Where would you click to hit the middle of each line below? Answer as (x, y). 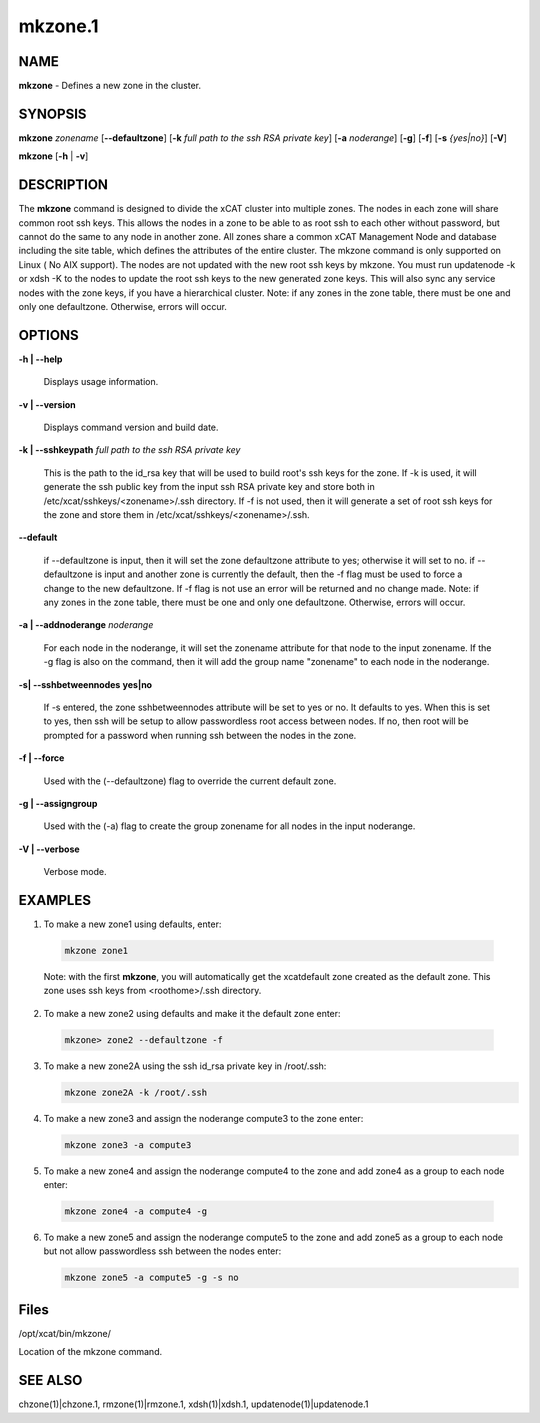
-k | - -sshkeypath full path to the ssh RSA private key (129, 450)
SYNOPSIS (52, 113)
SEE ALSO (50, 1380)
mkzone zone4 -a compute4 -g (136, 1211)
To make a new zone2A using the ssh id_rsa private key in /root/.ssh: (185, 1066)
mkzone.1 (58, 26)
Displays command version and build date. (131, 427)
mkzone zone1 (96, 950)
